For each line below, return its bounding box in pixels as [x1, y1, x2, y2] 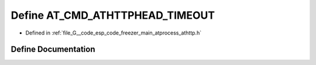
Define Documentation [11, 45, 95, 54]
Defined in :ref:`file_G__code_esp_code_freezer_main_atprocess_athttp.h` [25, 29, 202, 36]
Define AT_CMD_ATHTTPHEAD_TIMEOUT [11, 9, 215, 22]
